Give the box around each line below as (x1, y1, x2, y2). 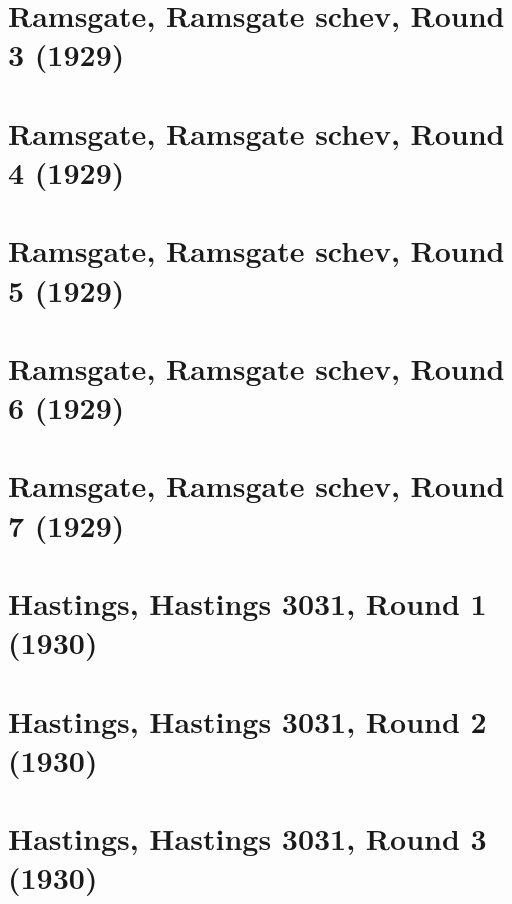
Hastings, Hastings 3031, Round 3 (8, 818, 487, 859)
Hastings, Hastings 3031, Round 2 (8, 700, 487, 741)
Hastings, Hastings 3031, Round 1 (8, 583, 487, 623)
